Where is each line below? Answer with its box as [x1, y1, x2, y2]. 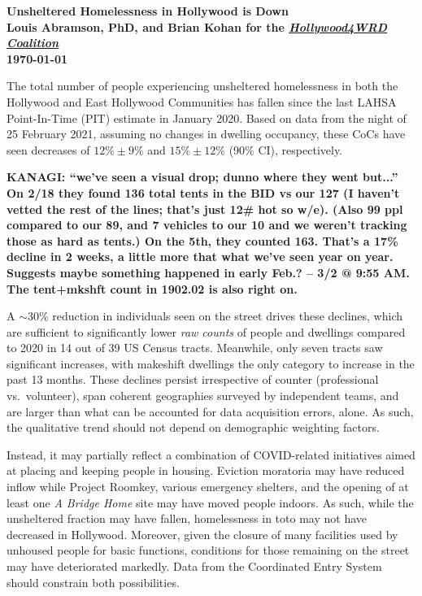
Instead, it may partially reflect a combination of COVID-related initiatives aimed [7, 446, 415, 463]
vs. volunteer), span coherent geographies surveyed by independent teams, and [7, 387, 399, 404]
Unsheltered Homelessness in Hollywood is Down [7, 2, 289, 19]
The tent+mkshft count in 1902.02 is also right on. [7, 280, 298, 297]
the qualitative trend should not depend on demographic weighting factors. [7, 419, 380, 436]
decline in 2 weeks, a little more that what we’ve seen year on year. [7, 248, 394, 265]
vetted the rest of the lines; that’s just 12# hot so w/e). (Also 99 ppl [7, 200, 403, 217]
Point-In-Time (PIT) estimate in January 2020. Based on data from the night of [7, 109, 407, 126]
